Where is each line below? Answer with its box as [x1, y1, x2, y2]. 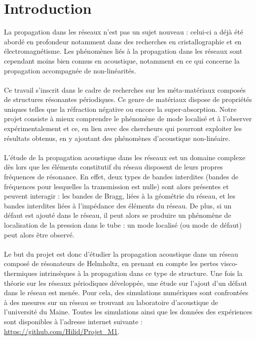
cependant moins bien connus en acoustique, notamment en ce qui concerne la [4, 55, 240, 66]
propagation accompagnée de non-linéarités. [4, 65, 136, 75]
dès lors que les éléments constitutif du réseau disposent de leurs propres [4, 162, 223, 172]
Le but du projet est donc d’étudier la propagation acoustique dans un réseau [4, 248, 238, 259]
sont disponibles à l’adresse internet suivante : [4, 316, 143, 326]
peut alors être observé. [4, 229, 74, 239]
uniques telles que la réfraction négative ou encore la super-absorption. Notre [4, 103, 237, 114]
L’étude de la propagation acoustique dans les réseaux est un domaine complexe [4, 152, 246, 162]
